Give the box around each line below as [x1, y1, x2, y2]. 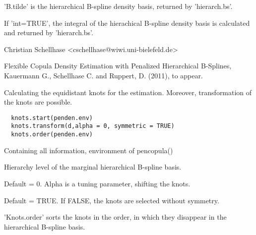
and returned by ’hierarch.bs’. [4, 27, 93, 38]
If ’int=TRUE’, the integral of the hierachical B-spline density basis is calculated [4, 17, 250, 28]
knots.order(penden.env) [11, 131, 93, 138]
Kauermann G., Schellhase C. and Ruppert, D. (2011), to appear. [4, 70, 203, 80]
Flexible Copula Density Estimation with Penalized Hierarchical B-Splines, [4, 60, 232, 71]
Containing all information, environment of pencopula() [4, 145, 173, 155]
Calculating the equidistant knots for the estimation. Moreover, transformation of [4, 87, 252, 97]
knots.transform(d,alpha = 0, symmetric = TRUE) [11, 122, 175, 130]
